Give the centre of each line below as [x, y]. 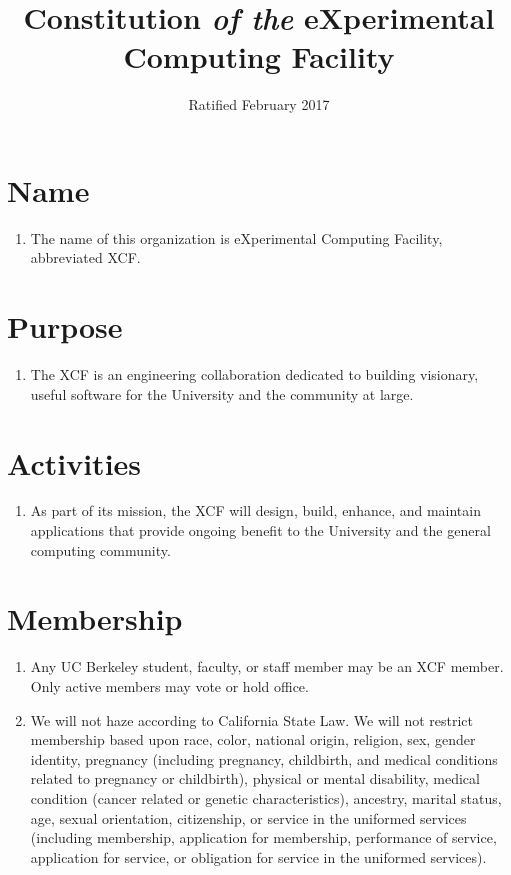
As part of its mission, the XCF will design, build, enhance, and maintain [255, 510]
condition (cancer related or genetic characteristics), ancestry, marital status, [266, 797]
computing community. [100, 549]
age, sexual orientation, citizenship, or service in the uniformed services [248, 817]
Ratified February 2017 [259, 104]
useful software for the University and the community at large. [222, 393]
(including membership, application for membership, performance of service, [263, 837]
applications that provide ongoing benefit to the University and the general [260, 530]
